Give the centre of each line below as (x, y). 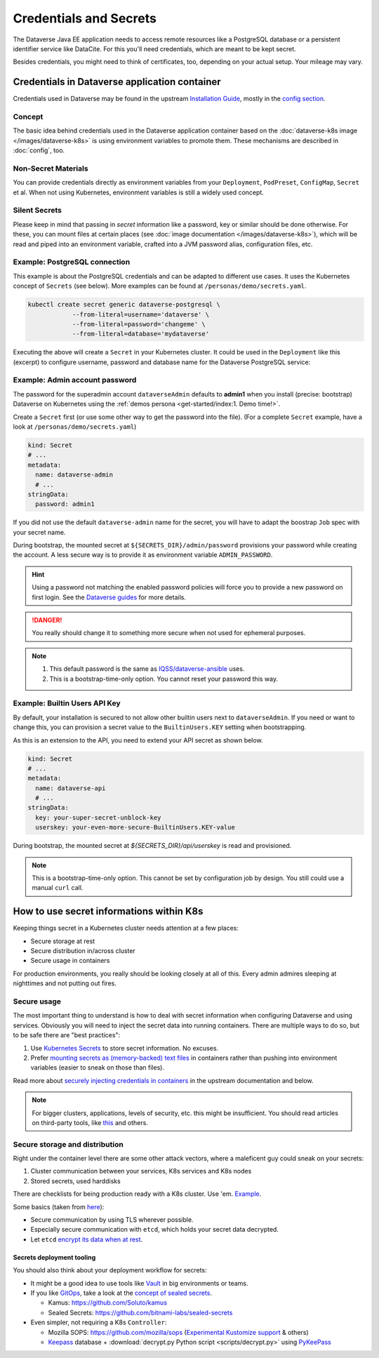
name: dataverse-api (71, 788)
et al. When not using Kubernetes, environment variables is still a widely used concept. (139, 192)
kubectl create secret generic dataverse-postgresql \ (124, 305)
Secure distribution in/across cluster (83, 951)
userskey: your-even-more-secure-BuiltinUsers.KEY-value (135, 827)
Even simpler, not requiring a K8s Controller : (99, 1322)
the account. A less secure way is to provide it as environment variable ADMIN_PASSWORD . (143, 555)
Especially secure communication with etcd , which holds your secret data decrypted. (154, 1230)
